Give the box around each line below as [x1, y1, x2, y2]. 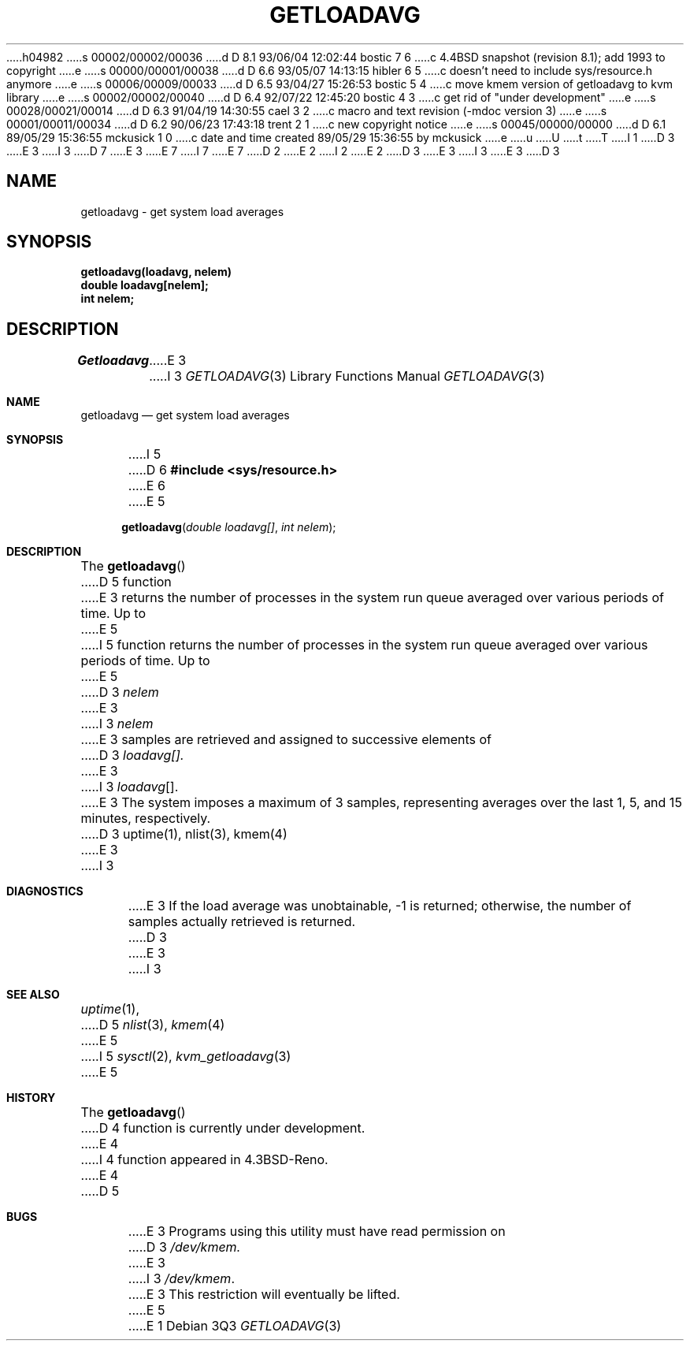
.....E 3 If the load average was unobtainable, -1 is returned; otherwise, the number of [128, 898, 632, 914]
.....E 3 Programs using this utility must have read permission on [128, 1223, 506, 1240]
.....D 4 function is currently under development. [80, 1120, 365, 1137]
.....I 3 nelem [80, 716, 154, 732]
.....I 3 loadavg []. [80, 779, 179, 795]
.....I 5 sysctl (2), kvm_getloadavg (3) [80, 1048, 291, 1065]
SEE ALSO [6, 988, 60, 1002]
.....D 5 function [80, 574, 172, 590]
